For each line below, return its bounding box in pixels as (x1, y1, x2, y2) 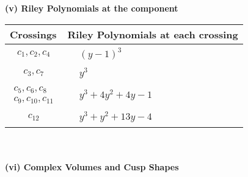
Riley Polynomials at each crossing (67, 27, 238, 41)
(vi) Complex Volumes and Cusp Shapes (5, 160, 179, 173)
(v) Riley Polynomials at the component (5, 2, 178, 14)
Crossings (10, 27, 57, 41)
